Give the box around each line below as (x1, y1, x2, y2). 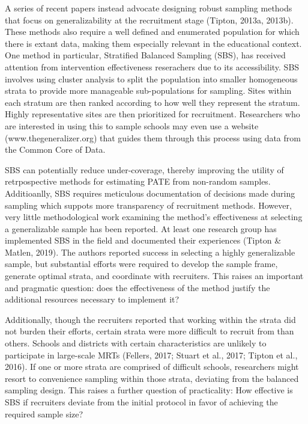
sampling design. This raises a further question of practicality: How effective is (5, 384, 293, 396)
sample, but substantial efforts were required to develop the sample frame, (5, 257, 278, 270)
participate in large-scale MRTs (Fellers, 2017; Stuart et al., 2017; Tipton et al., (5, 348, 298, 361)
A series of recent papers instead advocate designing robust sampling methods (5, 2, 292, 14)
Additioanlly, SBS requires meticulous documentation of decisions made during (5, 186, 295, 199)
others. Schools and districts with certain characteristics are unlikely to (5, 337, 267, 349)
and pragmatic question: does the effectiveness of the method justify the (5, 281, 270, 293)
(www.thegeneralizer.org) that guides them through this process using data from (5, 131, 301, 144)
